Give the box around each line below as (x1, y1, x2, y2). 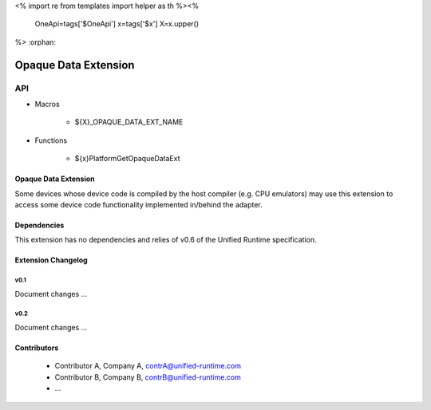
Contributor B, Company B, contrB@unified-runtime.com (54, 372, 241, 382)
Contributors (14, 343, 59, 353)
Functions (34, 136, 68, 145)
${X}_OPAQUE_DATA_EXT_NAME (74, 117, 184, 127)
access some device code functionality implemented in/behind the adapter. (14, 199, 263, 209)
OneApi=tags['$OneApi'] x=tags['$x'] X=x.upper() (34, 19, 200, 29)
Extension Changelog (14, 255, 88, 265)
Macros (34, 99, 60, 108)
